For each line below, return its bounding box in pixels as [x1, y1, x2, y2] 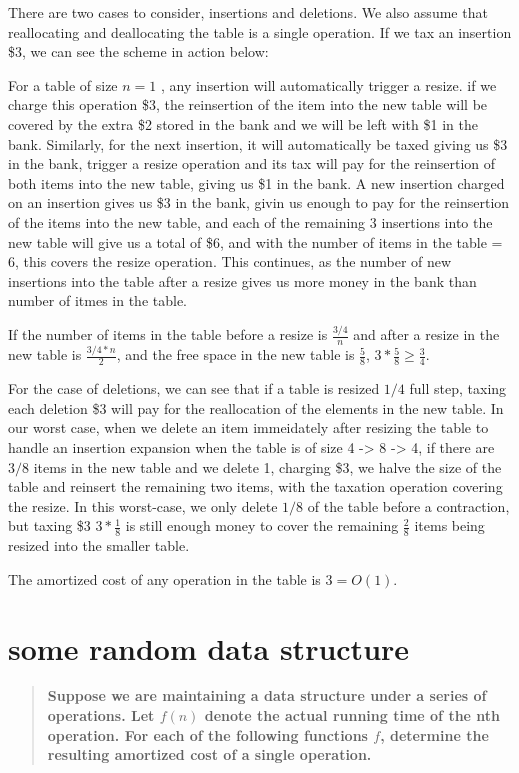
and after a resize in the [353, 324, 500, 345]
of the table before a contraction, [307, 495, 510, 516]
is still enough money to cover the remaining [125, 515, 399, 536]
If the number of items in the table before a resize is [8, 324, 328, 345]
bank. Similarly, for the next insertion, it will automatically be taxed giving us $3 [8, 133, 508, 154]
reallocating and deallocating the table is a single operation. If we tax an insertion [8, 21, 512, 42]
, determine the [380, 724, 489, 745]
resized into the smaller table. [8, 535, 190, 556]
